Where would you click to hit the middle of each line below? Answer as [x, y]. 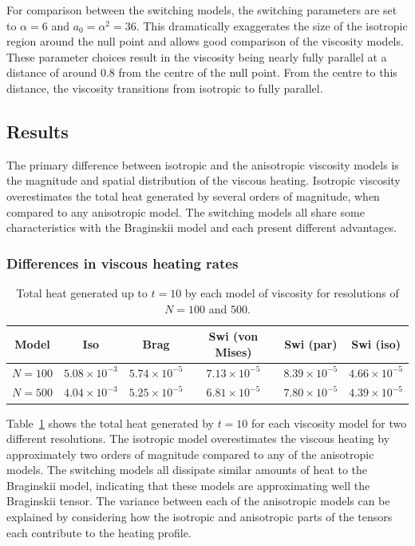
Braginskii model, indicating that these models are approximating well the [188, 485]
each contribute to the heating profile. [99, 532]
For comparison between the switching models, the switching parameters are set [202, 10]
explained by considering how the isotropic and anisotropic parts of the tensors [200, 517]
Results [38, 131]
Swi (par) [311, 343]
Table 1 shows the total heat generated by [110, 422]
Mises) [233, 351]
